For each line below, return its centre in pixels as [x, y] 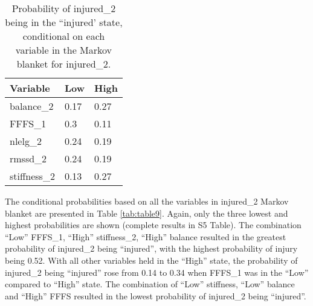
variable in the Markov [64, 50]
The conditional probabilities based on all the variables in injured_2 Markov [147, 201]
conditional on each [64, 36]
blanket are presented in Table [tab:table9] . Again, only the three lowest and [147, 213]
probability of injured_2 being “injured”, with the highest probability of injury [151, 248]
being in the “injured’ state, [64, 22]
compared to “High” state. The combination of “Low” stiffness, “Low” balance [150, 284]
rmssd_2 [28, 158]
